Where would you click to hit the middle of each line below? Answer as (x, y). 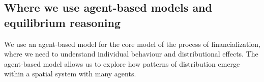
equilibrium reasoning (62, 22)
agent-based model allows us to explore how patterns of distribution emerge (122, 63)
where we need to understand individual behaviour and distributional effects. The (131, 54)
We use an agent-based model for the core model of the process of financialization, (133, 44)
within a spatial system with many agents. (70, 74)
